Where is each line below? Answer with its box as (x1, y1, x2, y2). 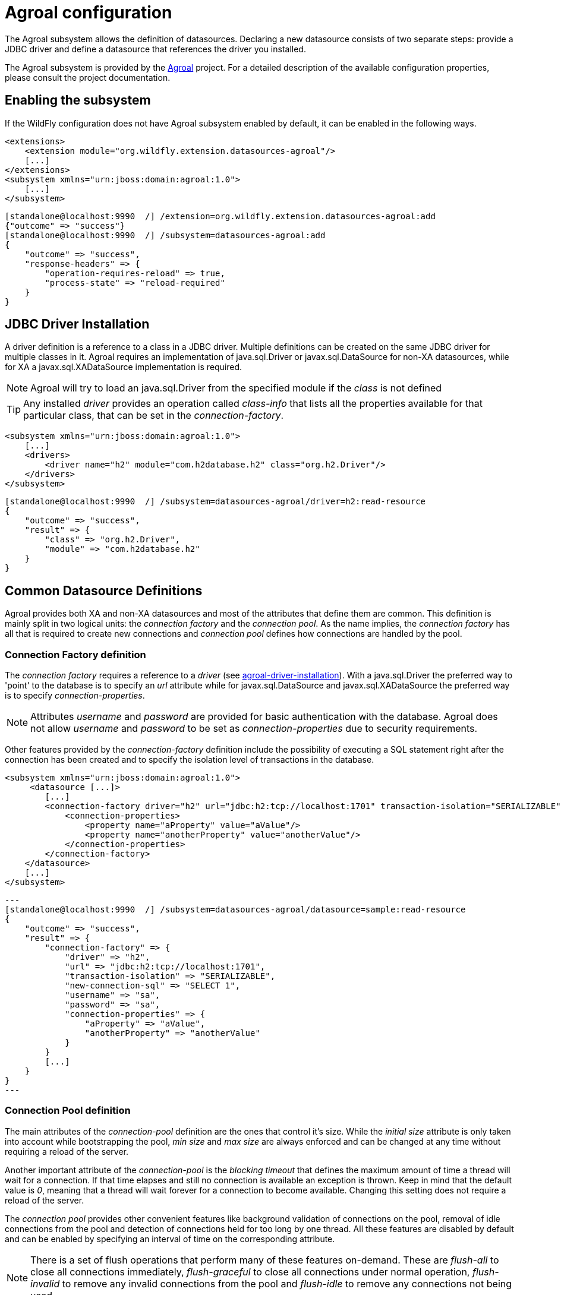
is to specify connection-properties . (5, 690, 145, 701)
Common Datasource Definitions (5, 583, 203, 598)
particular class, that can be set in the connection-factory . (23, 409, 284, 422)
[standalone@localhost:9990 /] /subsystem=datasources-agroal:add (5, 230, 326, 240)
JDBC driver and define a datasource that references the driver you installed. (5, 43, 306, 54)
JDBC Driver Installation (5, 317, 150, 332)
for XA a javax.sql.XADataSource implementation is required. (5, 362, 242, 372)
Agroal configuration (5, 2, 172, 23)
